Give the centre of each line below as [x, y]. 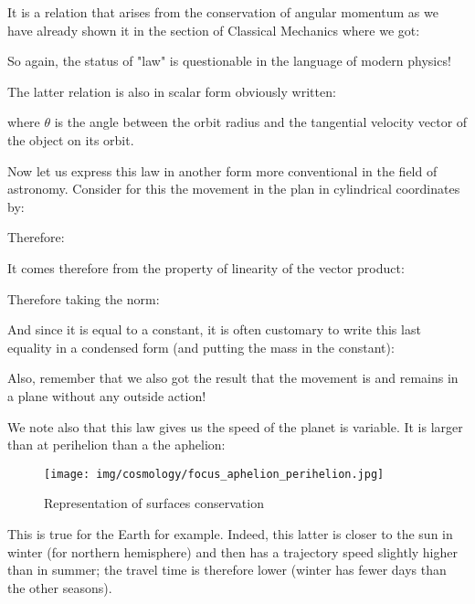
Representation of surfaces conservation [154, 503]
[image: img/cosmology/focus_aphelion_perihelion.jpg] [214, 474]
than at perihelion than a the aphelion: [116, 445]
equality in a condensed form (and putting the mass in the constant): [201, 347]
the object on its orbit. [71, 139]
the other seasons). [60, 587]
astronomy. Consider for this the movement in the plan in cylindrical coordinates [234, 189]
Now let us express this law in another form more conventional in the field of [222, 170]
